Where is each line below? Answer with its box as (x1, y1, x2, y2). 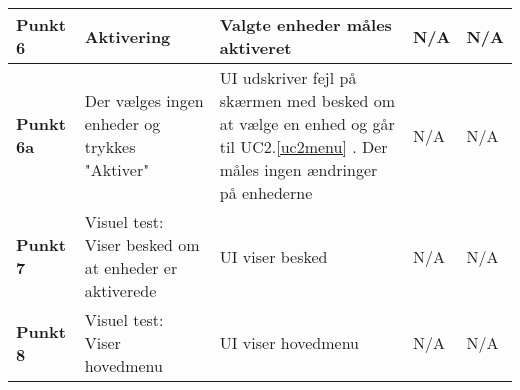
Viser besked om (84, 233, 200, 256)
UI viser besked (219, 244, 328, 268)
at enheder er (84, 256, 178, 279)
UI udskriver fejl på (219, 66, 357, 89)
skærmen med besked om (219, 89, 396, 112)
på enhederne (219, 181, 313, 204)
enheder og (84, 112, 161, 135)
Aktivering (84, 24, 171, 48)
